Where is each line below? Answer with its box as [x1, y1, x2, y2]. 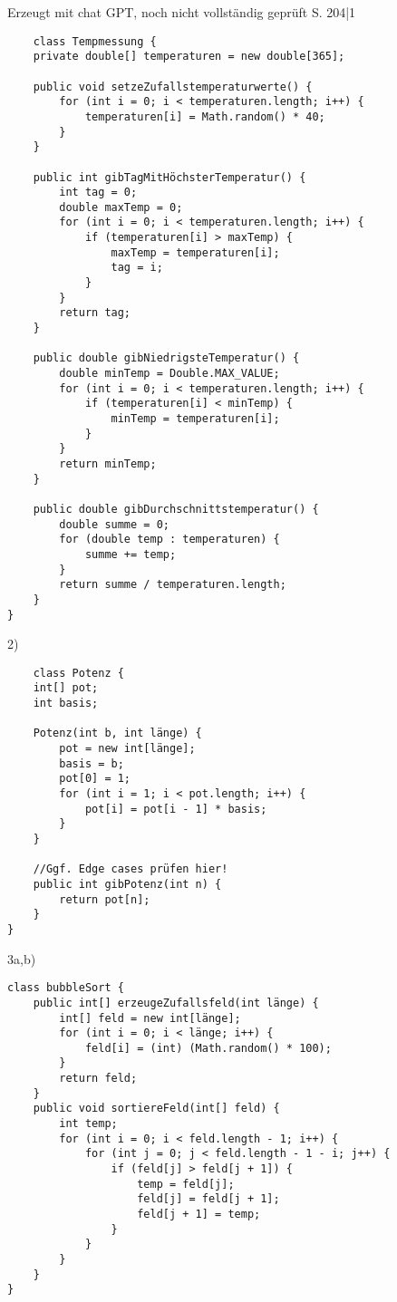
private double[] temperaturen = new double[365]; [33, 50, 345, 63]
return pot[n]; [59, 892, 150, 906]
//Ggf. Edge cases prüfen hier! [33, 863, 228, 876]
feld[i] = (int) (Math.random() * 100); [84, 1041, 332, 1055]
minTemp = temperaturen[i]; [111, 412, 280, 425]
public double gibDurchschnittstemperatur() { [33, 502, 319, 516]
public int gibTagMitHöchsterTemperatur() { [33, 170, 306, 184]
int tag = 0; [59, 186, 138, 199]
